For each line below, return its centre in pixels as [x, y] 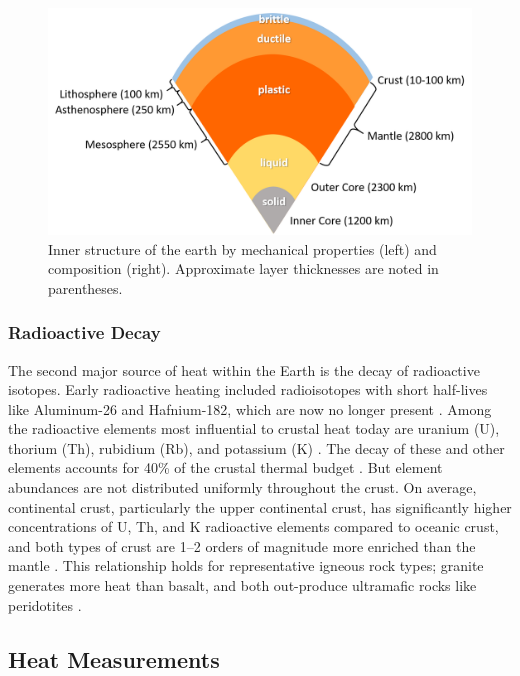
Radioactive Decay [84, 332]
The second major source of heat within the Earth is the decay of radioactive [244, 369]
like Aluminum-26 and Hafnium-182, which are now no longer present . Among [250, 408]
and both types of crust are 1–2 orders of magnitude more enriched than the [242, 545]
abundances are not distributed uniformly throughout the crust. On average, [242, 487]
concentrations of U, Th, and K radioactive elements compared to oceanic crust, [253, 526]
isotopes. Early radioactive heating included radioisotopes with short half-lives [248, 389]
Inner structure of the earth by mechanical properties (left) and [242, 248]
